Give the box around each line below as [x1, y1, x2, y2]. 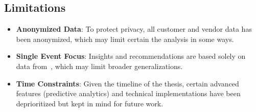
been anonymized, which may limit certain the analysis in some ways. [16, 33, 234, 44]
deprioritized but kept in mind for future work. [16, 98, 164, 108]
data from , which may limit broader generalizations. [16, 60, 183, 71]
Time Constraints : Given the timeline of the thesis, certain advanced [16, 78, 239, 88]
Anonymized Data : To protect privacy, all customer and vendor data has [16, 24, 252, 34]
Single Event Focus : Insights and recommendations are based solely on [16, 51, 246, 61]
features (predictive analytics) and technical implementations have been [16, 88, 241, 99]
